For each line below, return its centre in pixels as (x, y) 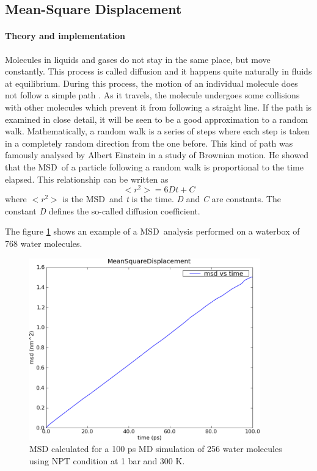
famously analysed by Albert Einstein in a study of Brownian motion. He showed (157, 155)
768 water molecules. (44, 243)
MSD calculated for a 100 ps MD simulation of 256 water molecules (156, 449)
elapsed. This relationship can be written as (87, 179)
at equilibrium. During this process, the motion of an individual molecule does (151, 83)
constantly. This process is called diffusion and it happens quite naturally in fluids (158, 71)
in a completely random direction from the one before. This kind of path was (149, 143)
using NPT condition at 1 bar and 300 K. (107, 460)
